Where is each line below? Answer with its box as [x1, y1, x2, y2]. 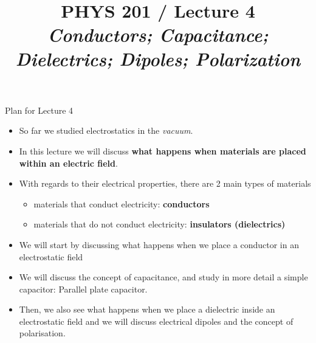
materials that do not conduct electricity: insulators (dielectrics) [33, 218, 286, 230]
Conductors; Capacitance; [47, 22, 269, 47]
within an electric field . [19, 156, 118, 169]
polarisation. [19, 327, 66, 339]
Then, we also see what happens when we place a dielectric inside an [19, 303, 275, 316]
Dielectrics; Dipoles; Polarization [15, 46, 301, 71]
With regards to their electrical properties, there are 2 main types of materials [19, 177, 311, 190]
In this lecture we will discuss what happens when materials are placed [19, 144, 306, 157]
